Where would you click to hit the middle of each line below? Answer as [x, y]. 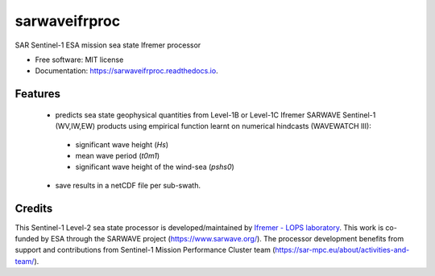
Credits [34, 208]
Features [37, 94]
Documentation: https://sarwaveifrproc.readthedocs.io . [126, 71]
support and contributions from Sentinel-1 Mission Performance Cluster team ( [145, 250]
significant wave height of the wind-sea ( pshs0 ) [155, 167]
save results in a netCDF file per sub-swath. [128, 185]
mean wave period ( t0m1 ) [118, 155]
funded [27, 238]
